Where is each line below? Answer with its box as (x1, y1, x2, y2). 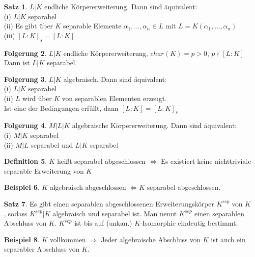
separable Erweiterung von (4, 165, 84, 176)
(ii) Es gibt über (4, 21, 53, 31)
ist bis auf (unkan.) (74, 218, 132, 228)
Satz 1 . (4, 1, 28, 11)
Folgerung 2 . (4, 48, 47, 58)
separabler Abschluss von (4, 244, 80, 254)
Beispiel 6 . (4, 182, 40, 192)
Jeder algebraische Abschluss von (101, 234, 201, 244)
